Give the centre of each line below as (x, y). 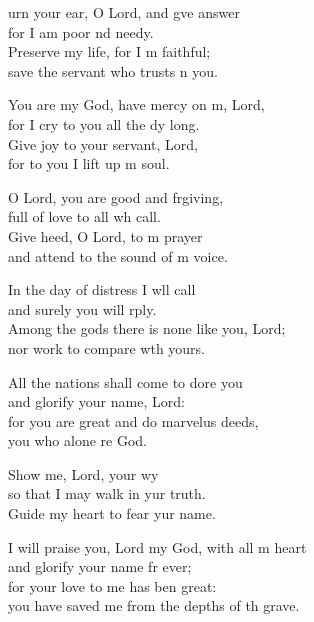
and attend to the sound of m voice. (118, 255)
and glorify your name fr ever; (100, 566)
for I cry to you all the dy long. (104, 123)
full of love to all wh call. (84, 216)
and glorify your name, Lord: (96, 401)
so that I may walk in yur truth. (107, 493)
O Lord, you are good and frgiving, (116, 196)
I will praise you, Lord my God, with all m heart (157, 546)
